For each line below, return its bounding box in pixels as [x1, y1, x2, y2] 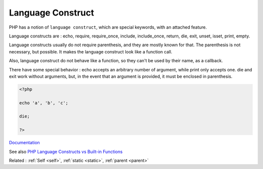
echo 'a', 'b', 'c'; [19, 100, 68, 105]
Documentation [9, 140, 40, 146]
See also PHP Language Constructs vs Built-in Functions [9, 149, 123, 154]
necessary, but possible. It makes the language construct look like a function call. [9, 49, 172, 54]
